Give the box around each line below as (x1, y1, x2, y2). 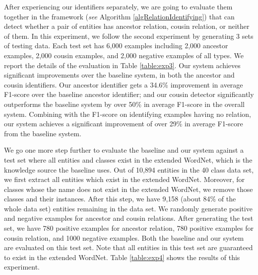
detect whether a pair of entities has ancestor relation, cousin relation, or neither (4, 21, 250, 31)
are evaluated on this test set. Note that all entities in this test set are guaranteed (4, 242, 253, 253)
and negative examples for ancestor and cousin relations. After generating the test (4, 213, 254, 223)
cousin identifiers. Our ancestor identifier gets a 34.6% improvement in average (4, 79, 243, 90)
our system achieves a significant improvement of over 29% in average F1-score (4, 118, 243, 129)
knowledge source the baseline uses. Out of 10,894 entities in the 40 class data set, (4, 164, 254, 175)
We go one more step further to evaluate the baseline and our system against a (4, 145, 244, 155)
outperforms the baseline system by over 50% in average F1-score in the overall (4, 98, 245, 109)
